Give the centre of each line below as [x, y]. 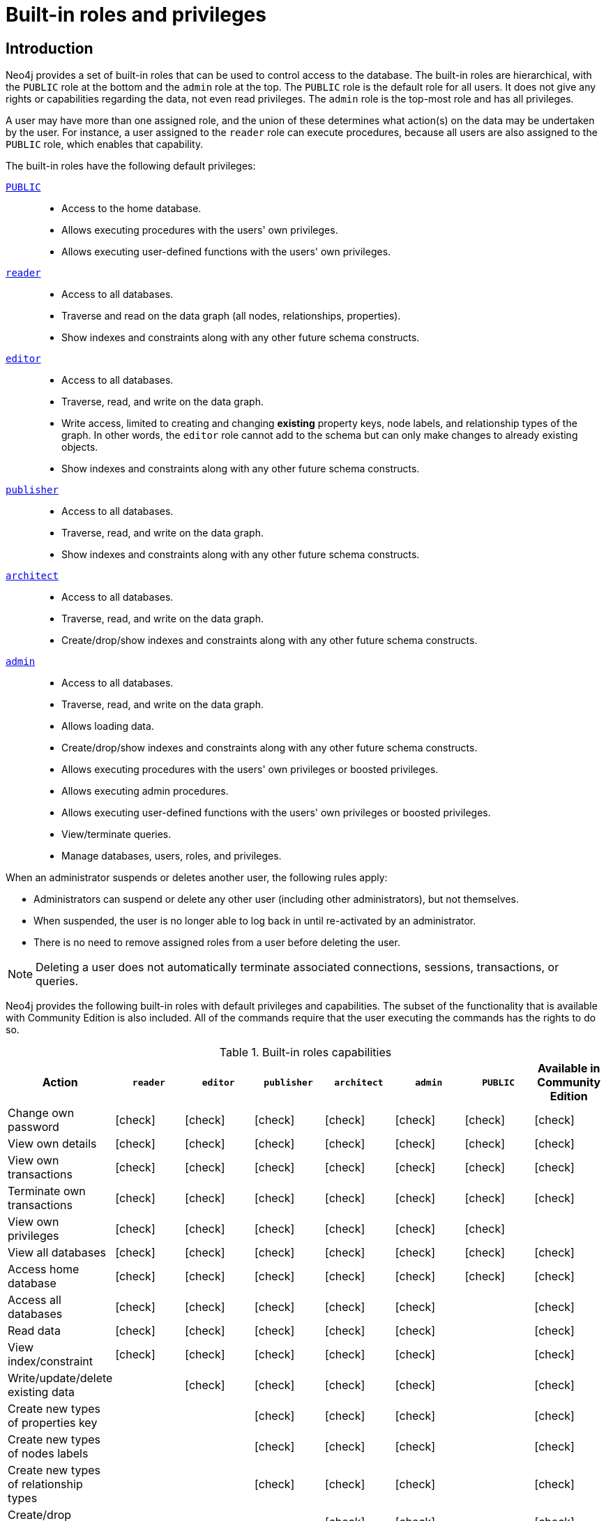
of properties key [53, 1423]
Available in [569, 1069]
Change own [41, 1113]
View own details [52, 1144]
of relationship [45, 1484]
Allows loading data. [108, 726]
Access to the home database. [131, 209]
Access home [44, 1269]
